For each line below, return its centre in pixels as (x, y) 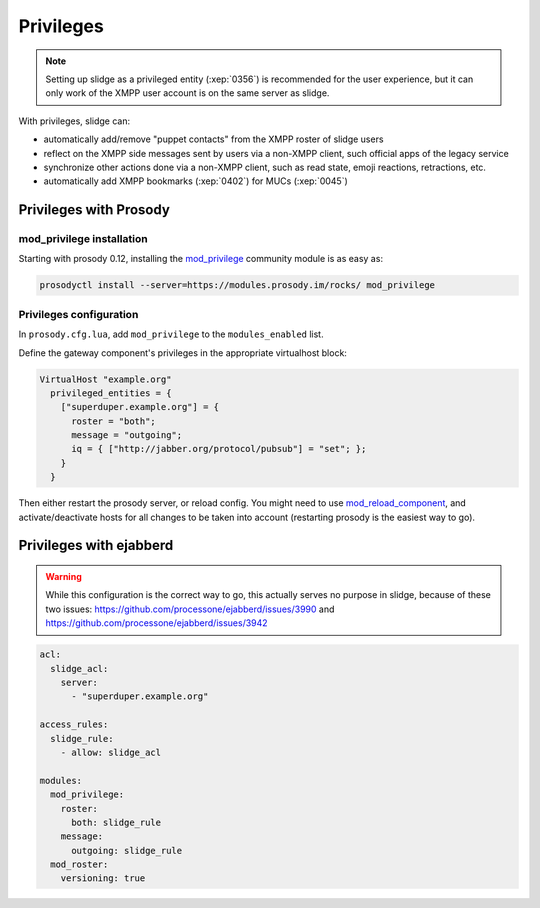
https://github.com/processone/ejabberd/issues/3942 (157, 623)
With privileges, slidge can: (74, 121)
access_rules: (74, 724)
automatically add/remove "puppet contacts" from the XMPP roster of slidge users (213, 139)
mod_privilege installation (83, 239)
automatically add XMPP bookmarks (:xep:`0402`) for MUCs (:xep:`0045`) (196, 181)
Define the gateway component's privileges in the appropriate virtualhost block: (182, 352)
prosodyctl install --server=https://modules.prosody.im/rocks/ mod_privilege (237, 285)
